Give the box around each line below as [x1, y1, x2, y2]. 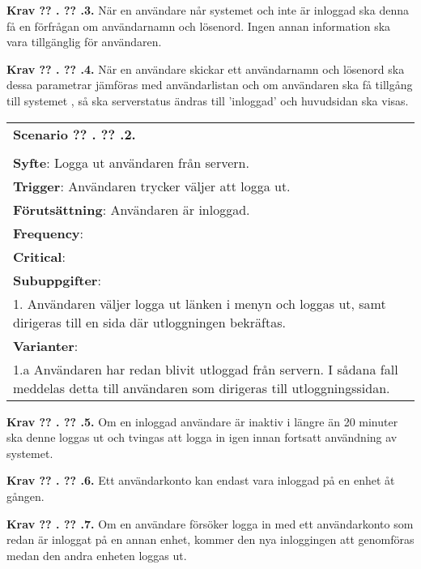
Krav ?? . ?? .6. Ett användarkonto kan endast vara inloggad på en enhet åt [6, 472, 395, 489]
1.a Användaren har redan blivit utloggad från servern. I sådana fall [13, 359, 398, 379]
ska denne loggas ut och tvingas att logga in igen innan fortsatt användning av [6, 429, 398, 446]
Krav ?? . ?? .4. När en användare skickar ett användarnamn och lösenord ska [6, 60, 405, 77]
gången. [6, 487, 45, 504]
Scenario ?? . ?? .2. [13, 124, 136, 143]
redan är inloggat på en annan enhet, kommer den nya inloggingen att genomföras [6, 531, 415, 548]
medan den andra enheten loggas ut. [6, 546, 187, 563]
